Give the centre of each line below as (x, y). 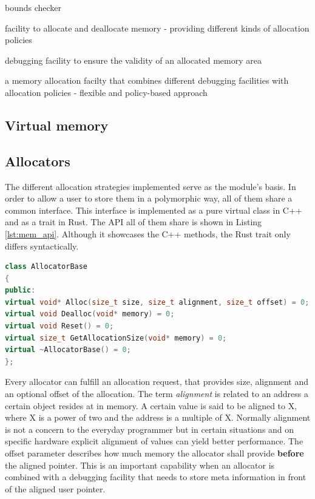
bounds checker (33, 7)
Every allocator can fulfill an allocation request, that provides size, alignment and (157, 382)
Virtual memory (57, 125)
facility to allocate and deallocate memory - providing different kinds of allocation (157, 28)
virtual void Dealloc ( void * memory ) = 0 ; (90, 314)
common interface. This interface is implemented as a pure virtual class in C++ (154, 210)
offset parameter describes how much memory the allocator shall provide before (154, 453)
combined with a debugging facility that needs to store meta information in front (156, 477)
